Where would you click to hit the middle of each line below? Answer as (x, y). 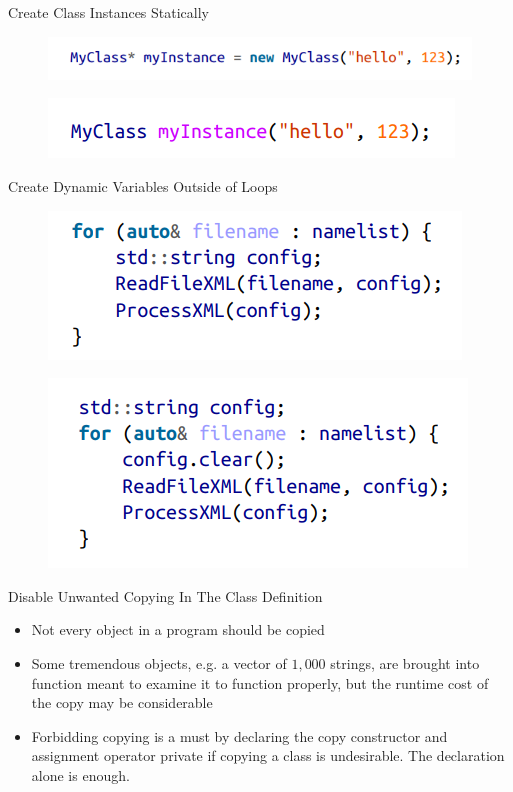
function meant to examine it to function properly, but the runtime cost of (260, 682)
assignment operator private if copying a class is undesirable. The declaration (268, 755)
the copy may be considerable (122, 702)
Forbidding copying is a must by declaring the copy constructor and (239, 735)
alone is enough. (80, 775)
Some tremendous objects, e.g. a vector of (159, 663)
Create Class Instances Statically (108, 12)
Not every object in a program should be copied (178, 629)
